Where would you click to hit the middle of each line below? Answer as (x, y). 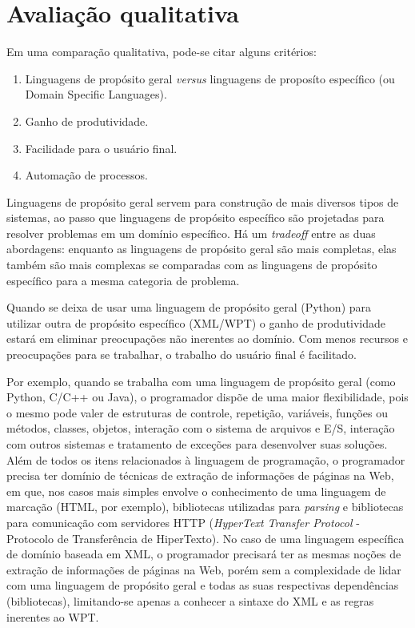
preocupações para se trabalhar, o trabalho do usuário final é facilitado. (182, 354)
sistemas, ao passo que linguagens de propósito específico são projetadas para (196, 217)
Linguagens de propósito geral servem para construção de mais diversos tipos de (203, 201)
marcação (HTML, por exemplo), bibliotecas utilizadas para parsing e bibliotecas (205, 507)
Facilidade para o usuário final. (101, 148)
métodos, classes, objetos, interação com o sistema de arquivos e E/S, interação (201, 428)
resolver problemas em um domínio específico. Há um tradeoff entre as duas (191, 233)
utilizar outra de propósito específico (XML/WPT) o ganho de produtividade (196, 322)
